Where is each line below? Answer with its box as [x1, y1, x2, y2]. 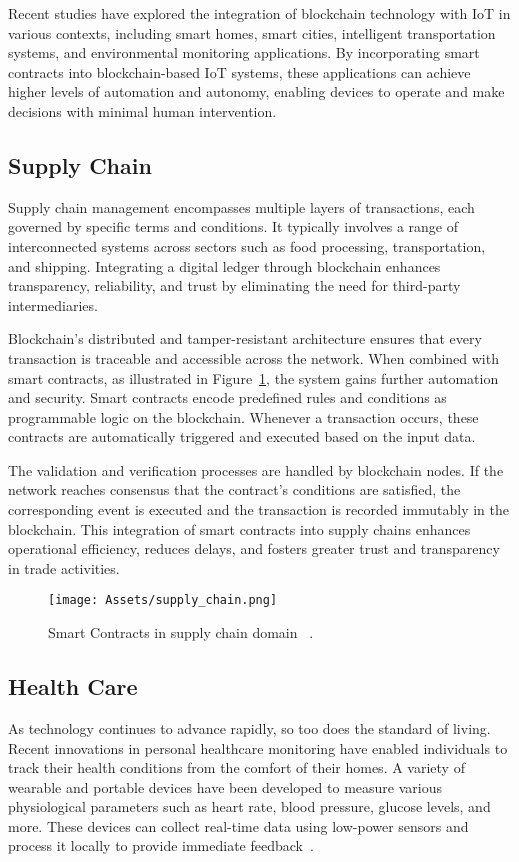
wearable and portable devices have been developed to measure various [8, 776, 442, 797]
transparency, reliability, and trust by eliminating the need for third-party [8, 275, 461, 296]
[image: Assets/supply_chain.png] [48, 593, 278, 608]
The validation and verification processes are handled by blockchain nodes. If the [8, 459, 504, 480]
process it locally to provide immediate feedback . [8, 835, 314, 856]
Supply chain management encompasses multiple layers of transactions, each [8, 196, 475, 217]
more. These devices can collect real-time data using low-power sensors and [8, 815, 469, 836]
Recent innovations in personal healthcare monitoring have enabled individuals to [8, 737, 508, 758]
